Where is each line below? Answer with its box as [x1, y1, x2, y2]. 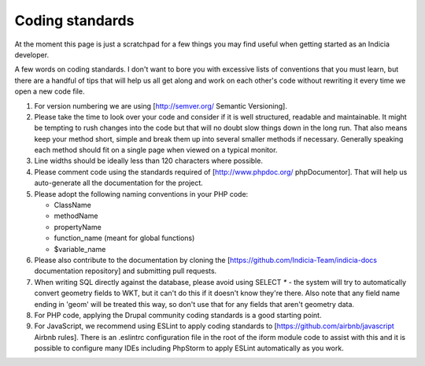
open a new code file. [14, 87, 85, 96]
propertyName [54, 222, 102, 231]
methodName [54, 211, 98, 220]
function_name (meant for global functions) [54, 233, 195, 243]
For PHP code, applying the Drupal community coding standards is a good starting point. [34, 310, 322, 320]
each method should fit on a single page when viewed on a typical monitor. [34, 146, 278, 155]
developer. [14, 50, 50, 59]
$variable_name [54, 244, 106, 253]
